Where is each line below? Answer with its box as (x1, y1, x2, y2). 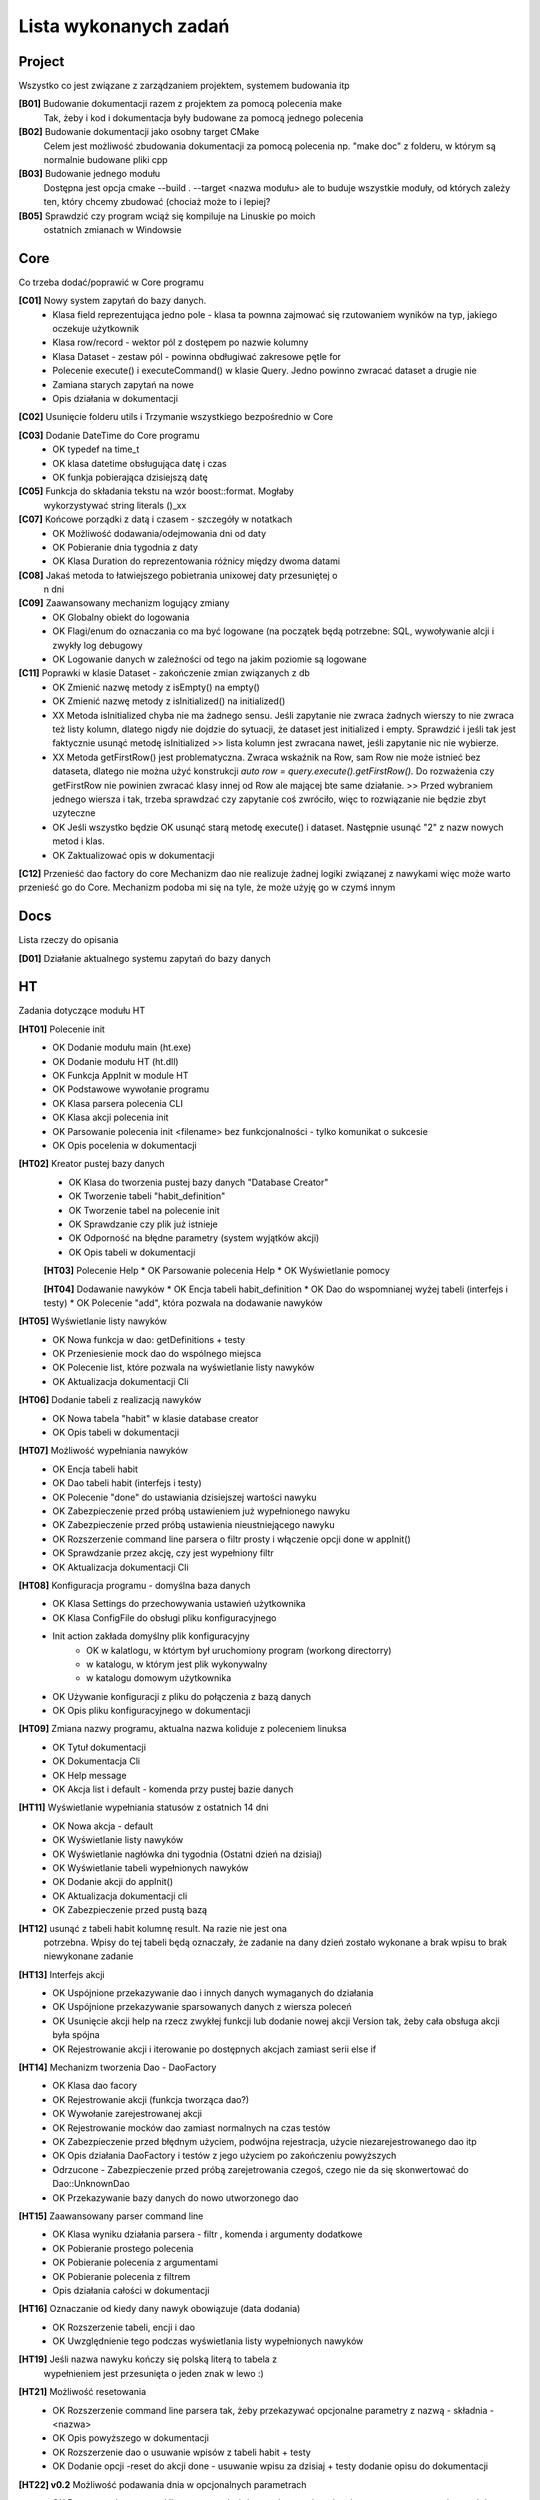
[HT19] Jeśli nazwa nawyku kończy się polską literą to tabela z (18, 2353, 278, 2365)
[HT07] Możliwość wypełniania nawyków (18, 1445, 189, 1457)
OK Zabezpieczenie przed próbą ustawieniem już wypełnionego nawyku (52, 1505, 350, 1517)
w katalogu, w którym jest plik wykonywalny (86, 1658, 268, 1670)
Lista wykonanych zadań (18, 15, 230, 37)
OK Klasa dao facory (52, 2080, 138, 2092)
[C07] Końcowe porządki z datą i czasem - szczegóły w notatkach (18, 513, 293, 525)
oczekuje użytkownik (52, 323, 140, 335)
